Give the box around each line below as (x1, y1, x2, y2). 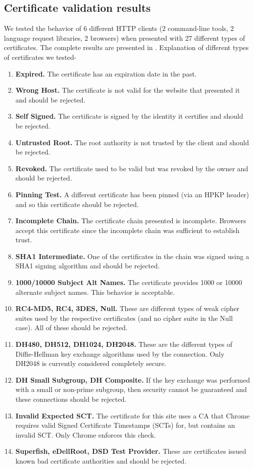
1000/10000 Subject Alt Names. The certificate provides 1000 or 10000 (15, 277, 242, 287)
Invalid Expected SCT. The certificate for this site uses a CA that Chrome (15, 410, 250, 420)
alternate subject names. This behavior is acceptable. (15, 287, 175, 297)
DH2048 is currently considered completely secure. (15, 358, 166, 368)
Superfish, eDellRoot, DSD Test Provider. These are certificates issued (15, 446, 247, 456)
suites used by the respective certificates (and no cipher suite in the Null (15, 313, 233, 323)
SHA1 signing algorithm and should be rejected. (15, 261, 160, 271)
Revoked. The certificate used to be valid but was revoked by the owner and (15, 163, 249, 173)
